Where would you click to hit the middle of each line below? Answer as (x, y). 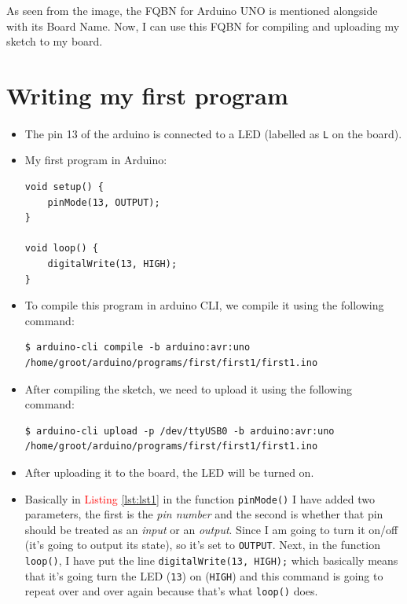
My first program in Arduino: (96, 160)
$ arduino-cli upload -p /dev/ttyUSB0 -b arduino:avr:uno (180, 431)
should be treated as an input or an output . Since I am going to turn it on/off (211, 529)
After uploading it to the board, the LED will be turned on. (169, 472)
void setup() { (64, 187)
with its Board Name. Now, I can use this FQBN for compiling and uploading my (203, 26)
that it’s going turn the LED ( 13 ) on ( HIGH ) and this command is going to (204, 575)
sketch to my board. (55, 41)
